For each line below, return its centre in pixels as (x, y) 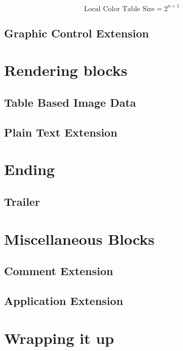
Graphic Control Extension (77, 33)
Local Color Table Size (119, 9)
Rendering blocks (66, 70)
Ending (29, 169)
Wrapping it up (59, 338)
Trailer (22, 201)
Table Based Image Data (70, 102)
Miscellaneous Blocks (79, 238)
